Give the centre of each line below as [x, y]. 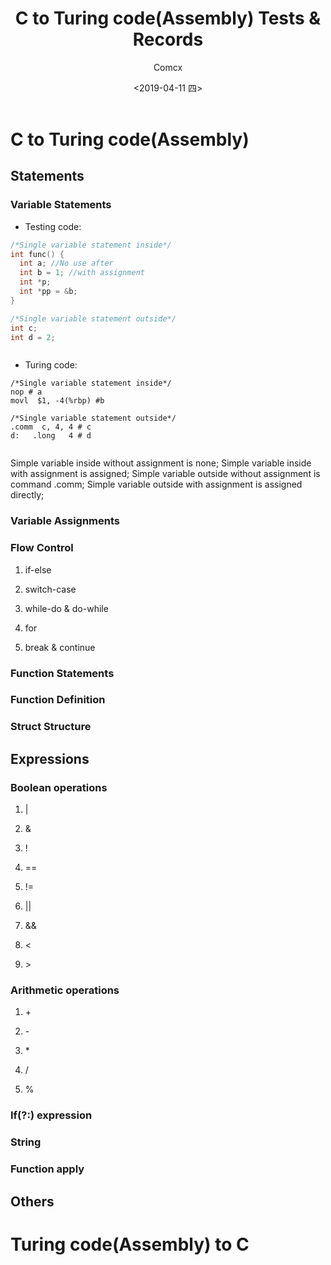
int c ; [24, 328]
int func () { [37, 254]
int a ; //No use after [66, 263]
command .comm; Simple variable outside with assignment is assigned [156, 484]
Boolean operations [59, 787]
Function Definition [58, 700]
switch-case [50, 589]
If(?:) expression [51, 1115]
